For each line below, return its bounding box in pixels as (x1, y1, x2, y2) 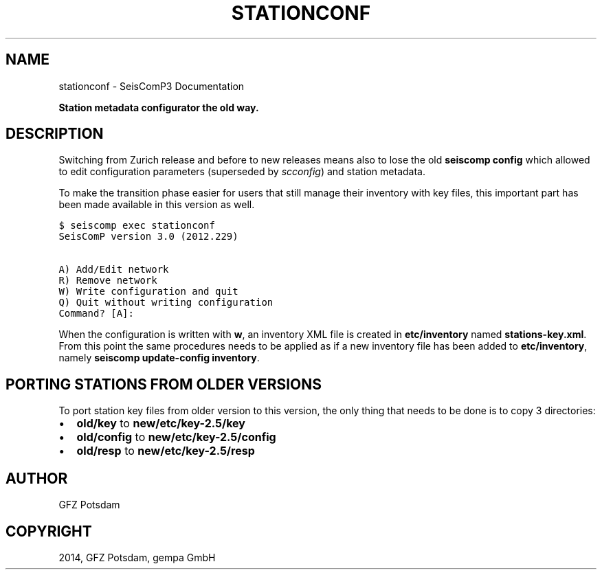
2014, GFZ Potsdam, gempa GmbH (58, 551, 216, 563)
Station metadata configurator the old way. (58, 101, 259, 113)
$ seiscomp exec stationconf (58, 220, 215, 232)
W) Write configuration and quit (58, 286, 238, 297)
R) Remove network (58, 275, 157, 286)
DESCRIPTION (5, 125, 104, 143)
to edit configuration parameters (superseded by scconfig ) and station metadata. (58, 166, 425, 178)
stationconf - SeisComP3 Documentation (58, 80, 245, 92)
